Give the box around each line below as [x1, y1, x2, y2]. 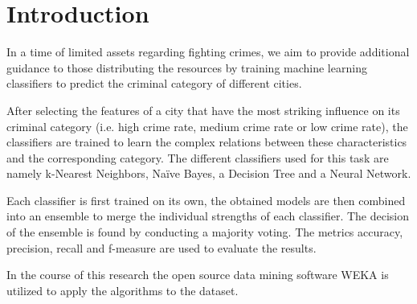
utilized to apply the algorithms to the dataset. [6, 281, 239, 298]
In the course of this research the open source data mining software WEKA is [6, 266, 389, 283]
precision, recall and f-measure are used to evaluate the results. [6, 239, 317, 256]
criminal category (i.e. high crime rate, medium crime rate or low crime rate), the [6, 117, 408, 134]
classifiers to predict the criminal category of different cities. [6, 75, 302, 92]
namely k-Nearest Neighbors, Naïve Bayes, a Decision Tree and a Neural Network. [6, 165, 411, 182]
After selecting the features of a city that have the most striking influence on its [6, 101, 400, 118]
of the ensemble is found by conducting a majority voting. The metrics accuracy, [6, 224, 403, 240]
